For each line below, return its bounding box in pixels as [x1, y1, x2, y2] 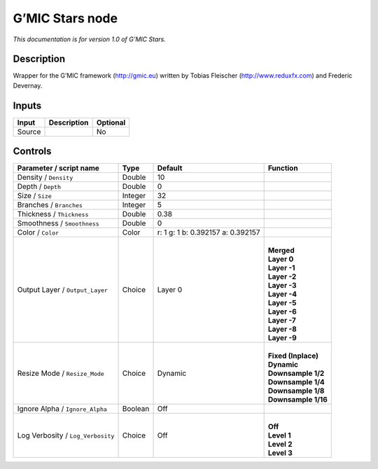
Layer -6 [267, 307, 297, 316]
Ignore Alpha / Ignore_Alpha [17, 404, 108, 414]
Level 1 [267, 430, 291, 440]
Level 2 [267, 440, 293, 449]
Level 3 [267, 448, 293, 458]
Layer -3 [267, 281, 297, 290]
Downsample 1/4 [267, 377, 325, 387]
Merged [267, 246, 295, 255]
